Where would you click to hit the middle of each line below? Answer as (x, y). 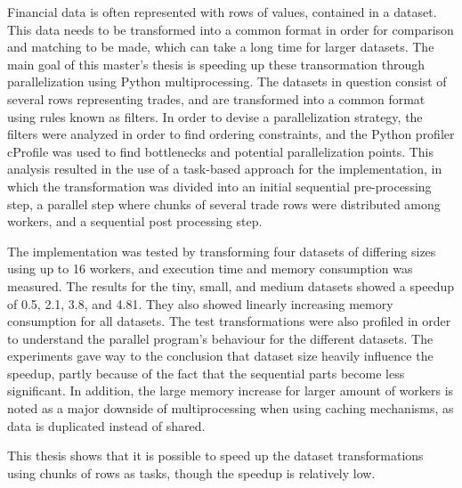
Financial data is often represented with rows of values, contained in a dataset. (222, 12)
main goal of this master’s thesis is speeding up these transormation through (216, 64)
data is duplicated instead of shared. (106, 425)
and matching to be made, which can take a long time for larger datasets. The (221, 47)
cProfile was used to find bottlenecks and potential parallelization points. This (221, 151)
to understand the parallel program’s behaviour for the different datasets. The (220, 338)
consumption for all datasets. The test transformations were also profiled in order (229, 321)
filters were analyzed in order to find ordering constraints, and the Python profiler (231, 134)
